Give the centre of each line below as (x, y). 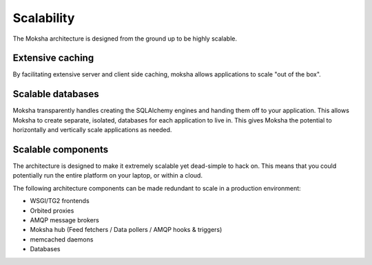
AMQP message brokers (64, 220)
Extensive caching (53, 58)
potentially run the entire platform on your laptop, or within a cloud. (108, 176)
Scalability (44, 18)
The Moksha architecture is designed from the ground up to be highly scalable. (125, 39)
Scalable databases (56, 94)
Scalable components (61, 149)
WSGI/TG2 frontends (60, 201)
